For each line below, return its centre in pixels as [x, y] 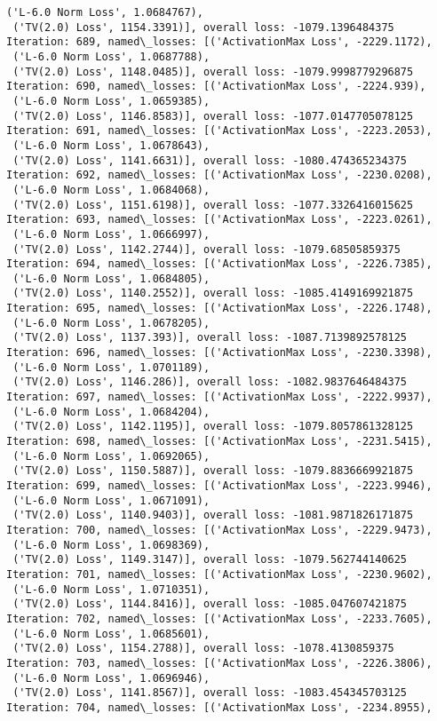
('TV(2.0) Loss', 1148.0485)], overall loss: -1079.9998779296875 [213, 71]
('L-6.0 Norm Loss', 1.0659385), [111, 101]
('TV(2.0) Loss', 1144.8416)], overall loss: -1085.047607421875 [210, 604]
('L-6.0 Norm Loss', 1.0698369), [111, 545]
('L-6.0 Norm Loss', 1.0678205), [111, 323]
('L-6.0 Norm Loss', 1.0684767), [105, 12]
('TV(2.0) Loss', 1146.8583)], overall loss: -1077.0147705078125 [213, 116]
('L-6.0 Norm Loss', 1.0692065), [111, 456]
